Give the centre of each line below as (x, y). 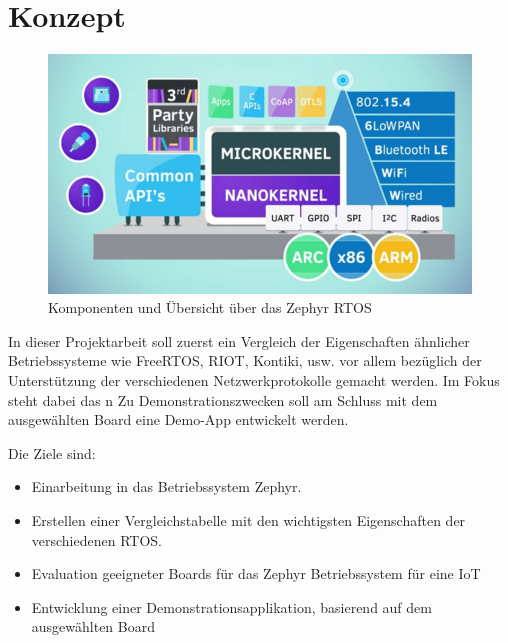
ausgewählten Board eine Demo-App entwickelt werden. (178, 419)
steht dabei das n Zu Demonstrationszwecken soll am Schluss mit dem (223, 399)
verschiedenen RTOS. (96, 539)
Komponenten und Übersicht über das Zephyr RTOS (210, 307)
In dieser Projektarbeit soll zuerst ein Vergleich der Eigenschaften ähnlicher (239, 340)
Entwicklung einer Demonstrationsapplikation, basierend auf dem (231, 606)
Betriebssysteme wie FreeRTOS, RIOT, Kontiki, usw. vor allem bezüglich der (245, 360)
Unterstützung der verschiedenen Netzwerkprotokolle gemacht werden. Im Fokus (254, 380)
